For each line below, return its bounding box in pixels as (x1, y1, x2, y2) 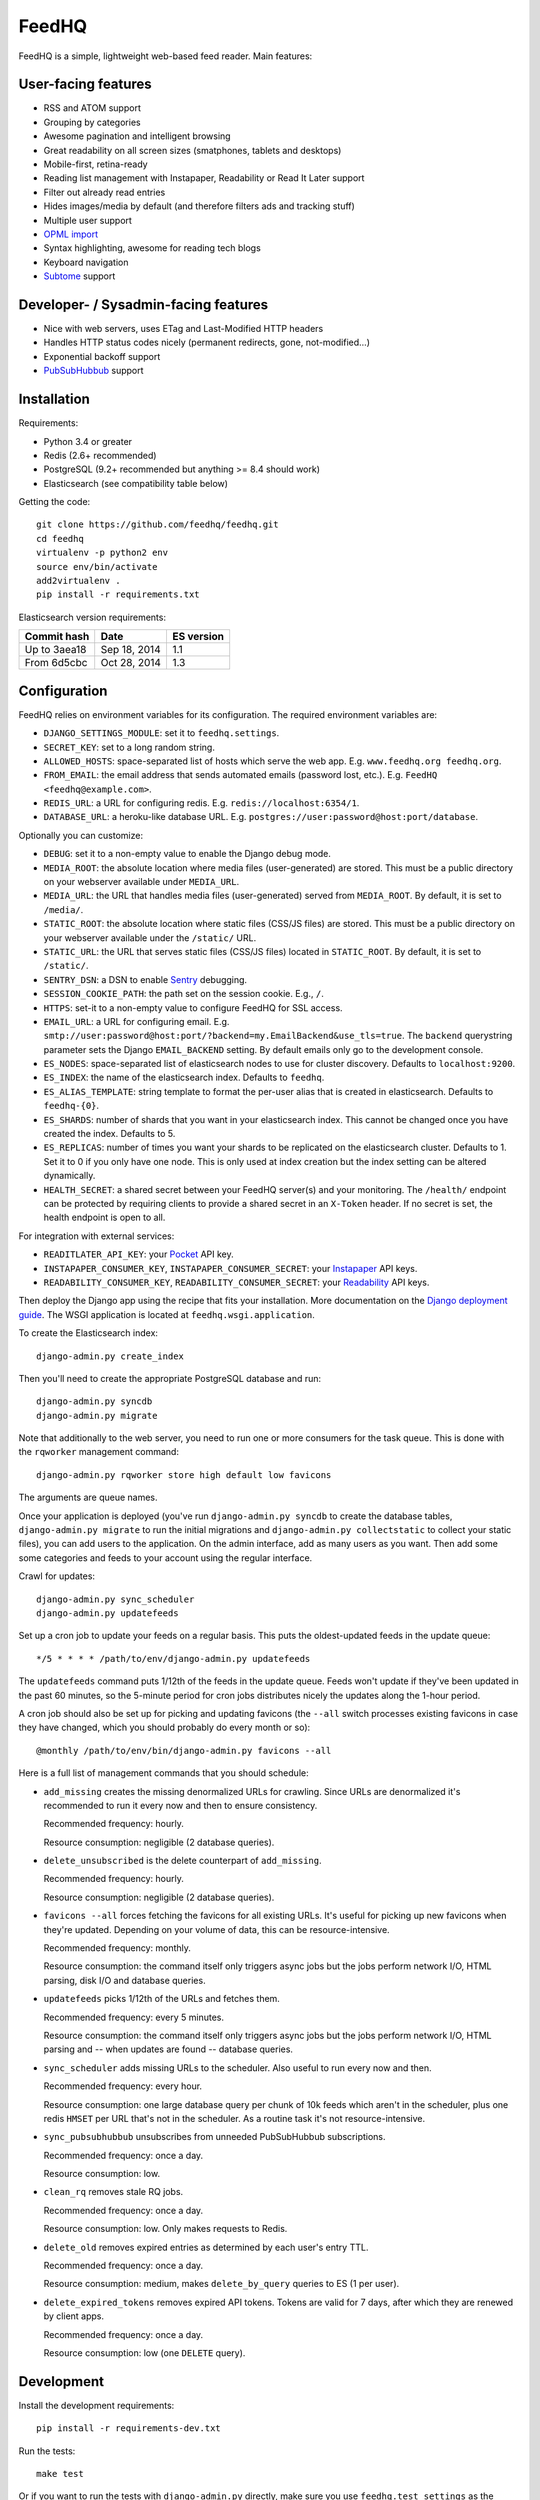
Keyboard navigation (43, 256, 129, 268)
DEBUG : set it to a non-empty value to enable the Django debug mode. (43, 848, 332, 860)
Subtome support (43, 270, 116, 282)
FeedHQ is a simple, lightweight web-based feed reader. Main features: (18, 50, 313, 62)
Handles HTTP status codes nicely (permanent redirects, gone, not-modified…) (43, 336, 370, 349)
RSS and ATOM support (43, 102, 142, 114)
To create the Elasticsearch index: (18, 1327, 159, 1339)
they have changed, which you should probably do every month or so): (18, 1721, 311, 1734)
